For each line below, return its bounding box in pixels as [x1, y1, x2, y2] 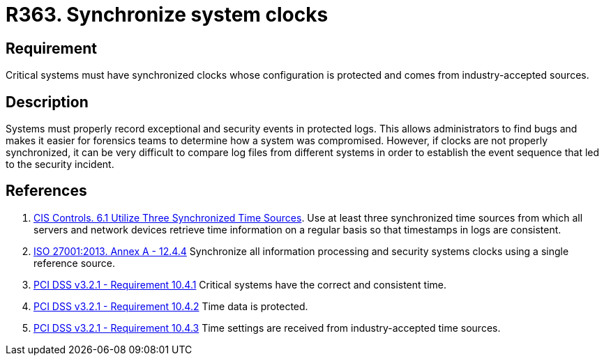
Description [6, 93, 89, 111]
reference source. [33, 256, 115, 269]
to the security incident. [6, 158, 114, 171]
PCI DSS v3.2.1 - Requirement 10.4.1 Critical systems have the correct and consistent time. [33, 278, 446, 291]
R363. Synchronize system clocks [6, 3, 329, 26]
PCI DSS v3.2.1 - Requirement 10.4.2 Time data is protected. [33, 300, 308, 312]
